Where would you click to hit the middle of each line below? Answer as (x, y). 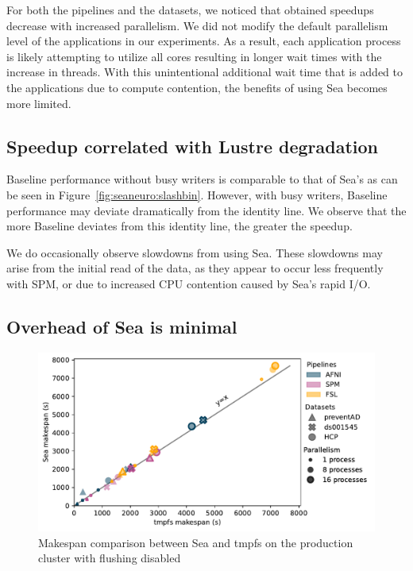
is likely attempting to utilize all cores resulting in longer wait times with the (194, 56)
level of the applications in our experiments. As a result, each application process (204, 41)
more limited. (39, 103)
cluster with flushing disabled (110, 558)
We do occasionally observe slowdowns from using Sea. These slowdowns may (195, 252)
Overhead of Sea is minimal (122, 326)
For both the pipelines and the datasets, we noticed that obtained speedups (190, 10)
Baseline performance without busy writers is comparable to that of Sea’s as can (202, 179)
